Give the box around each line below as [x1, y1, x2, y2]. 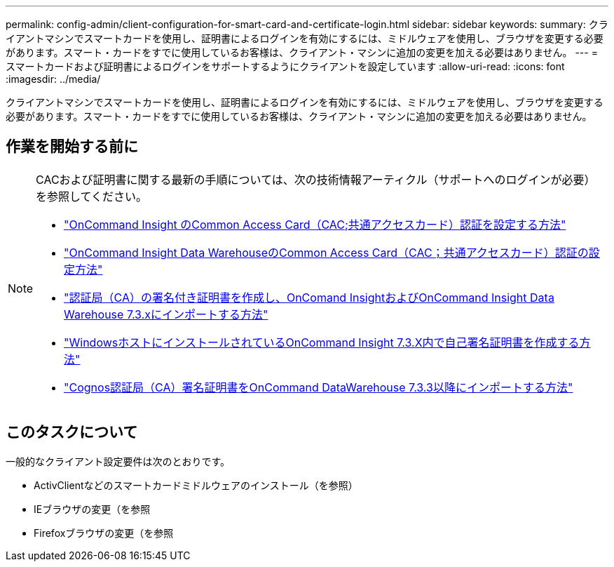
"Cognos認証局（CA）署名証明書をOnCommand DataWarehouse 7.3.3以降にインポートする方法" [64, 380, 573, 394]
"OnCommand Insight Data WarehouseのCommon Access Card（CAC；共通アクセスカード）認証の [64, 245, 589, 260]
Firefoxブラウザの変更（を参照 [34, 526, 174, 539]
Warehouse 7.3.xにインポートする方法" [64, 307, 268, 321]
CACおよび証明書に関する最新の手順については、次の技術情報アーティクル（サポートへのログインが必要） [36, 172, 596, 187]
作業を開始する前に [6, 138, 138, 156]
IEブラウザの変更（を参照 [34, 502, 151, 515]
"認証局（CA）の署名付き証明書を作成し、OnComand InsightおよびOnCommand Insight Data [64, 290, 554, 305]
